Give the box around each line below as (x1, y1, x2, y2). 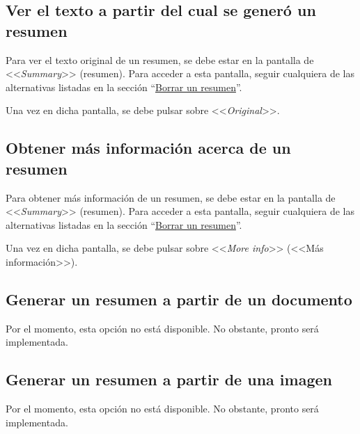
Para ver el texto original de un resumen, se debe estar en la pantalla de (6, 52, 314, 67)
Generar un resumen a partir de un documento (6, 288, 352, 310)
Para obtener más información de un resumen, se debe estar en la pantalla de (6, 190, 336, 204)
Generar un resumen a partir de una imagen (6, 369, 332, 390)
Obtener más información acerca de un (6, 137, 291, 159)
